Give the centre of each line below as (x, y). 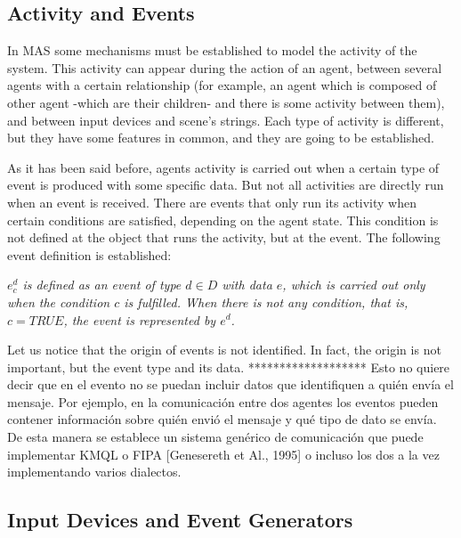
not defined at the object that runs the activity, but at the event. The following (224, 237)
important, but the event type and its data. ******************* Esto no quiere (229, 367)
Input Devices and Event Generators (180, 520)
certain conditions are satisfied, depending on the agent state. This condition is (223, 220)
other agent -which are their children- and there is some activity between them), (226, 102)
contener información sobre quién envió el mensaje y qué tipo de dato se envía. (222, 419)
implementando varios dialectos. (94, 472)
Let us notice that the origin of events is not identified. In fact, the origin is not (224, 350)
